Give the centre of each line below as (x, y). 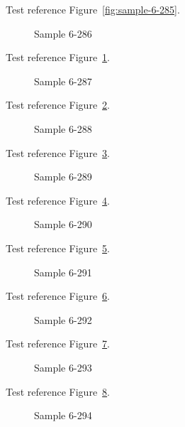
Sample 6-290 (63, 224)
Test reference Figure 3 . (58, 152)
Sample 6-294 (63, 415)
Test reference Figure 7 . (58, 344)
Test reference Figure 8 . (58, 391)
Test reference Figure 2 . (58, 105)
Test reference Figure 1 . (58, 57)
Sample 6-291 (63, 272)
